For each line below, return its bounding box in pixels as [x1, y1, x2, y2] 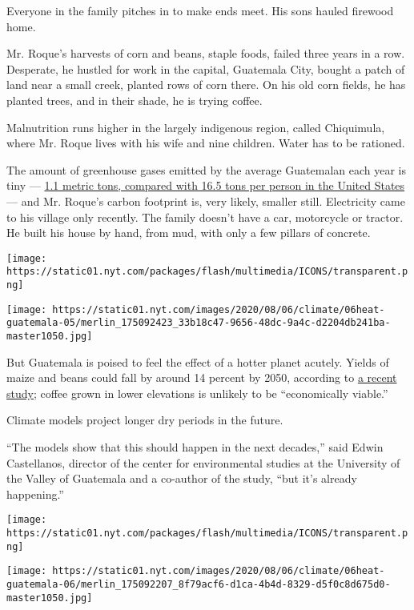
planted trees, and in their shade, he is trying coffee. [6, 91, 263, 108]
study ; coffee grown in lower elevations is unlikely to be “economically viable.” [6, 384, 388, 401]
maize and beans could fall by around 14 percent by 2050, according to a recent [6, 369, 397, 386]
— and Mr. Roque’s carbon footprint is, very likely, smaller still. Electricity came [6, 192, 405, 209]
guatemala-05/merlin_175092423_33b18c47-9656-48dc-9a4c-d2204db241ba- [6, 317, 391, 329]
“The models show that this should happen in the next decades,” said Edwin [6, 439, 384, 455]
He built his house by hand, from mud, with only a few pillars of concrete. [6, 224, 371, 241]
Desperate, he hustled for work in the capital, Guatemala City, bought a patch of [6, 60, 405, 77]
